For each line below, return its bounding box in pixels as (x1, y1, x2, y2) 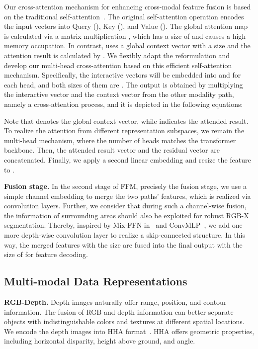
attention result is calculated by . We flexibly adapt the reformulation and (4, 50, 230, 60)
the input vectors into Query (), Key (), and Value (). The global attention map (4, 21, 248, 31)
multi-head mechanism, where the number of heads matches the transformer (4, 135, 236, 145)
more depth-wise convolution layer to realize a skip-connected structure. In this (4, 230, 246, 240)
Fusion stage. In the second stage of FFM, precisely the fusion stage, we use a (4, 181, 247, 191)
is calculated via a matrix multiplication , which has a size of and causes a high (4, 30, 246, 41)
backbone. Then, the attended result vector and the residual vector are (4, 145, 220, 155)
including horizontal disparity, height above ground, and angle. (4, 336, 195, 346)
